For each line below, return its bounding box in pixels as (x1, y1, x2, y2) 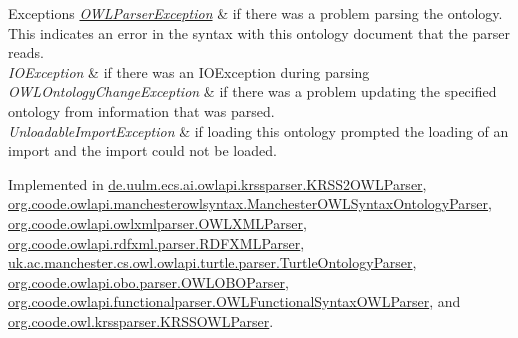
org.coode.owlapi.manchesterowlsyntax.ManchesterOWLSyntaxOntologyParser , (8, 193, 492, 214)
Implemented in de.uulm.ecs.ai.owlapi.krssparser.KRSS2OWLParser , (8, 173, 427, 194)
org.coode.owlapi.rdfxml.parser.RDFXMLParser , (8, 232, 305, 253)
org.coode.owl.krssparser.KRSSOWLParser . (8, 310, 274, 331)
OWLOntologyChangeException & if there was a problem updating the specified (8, 81, 497, 102)
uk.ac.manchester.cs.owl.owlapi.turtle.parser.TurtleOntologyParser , (8, 252, 417, 273)
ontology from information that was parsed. (8, 100, 275, 121)
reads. (8, 42, 44, 63)
